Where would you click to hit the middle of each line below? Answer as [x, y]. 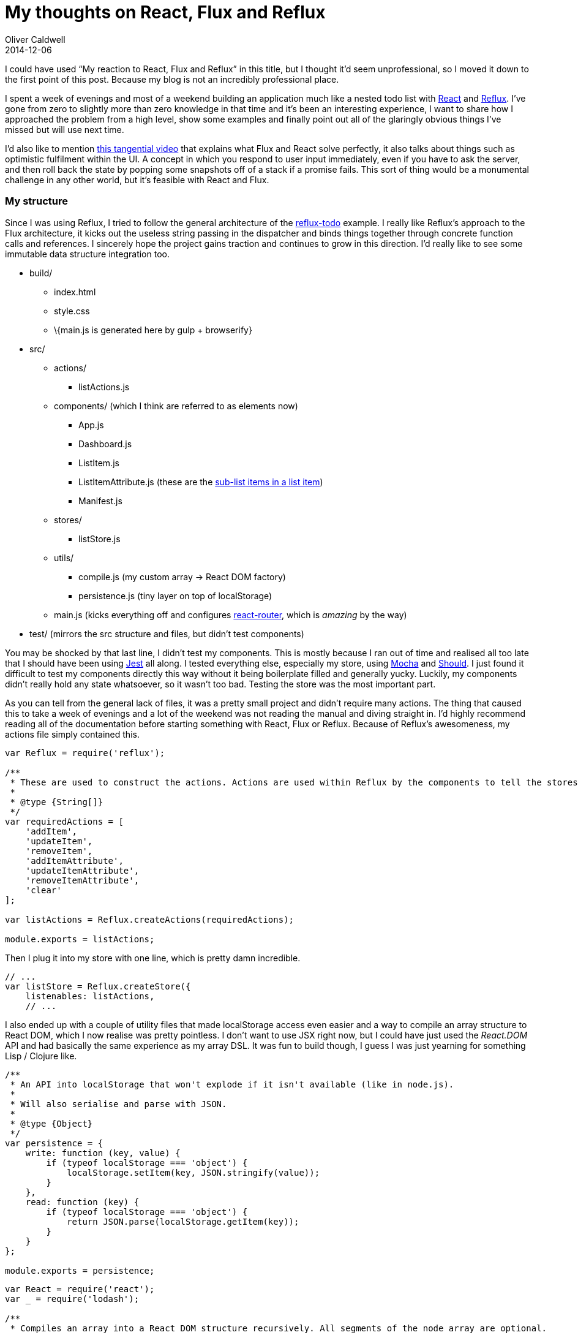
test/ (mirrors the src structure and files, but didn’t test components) [167, 633]
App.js [91, 425]
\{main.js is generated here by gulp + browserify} [153, 330]
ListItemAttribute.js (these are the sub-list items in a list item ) [201, 482]
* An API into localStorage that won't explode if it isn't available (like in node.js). [232, 1084]
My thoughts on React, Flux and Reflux [165, 12]
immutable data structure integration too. [87, 254]
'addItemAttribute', [74, 860]
